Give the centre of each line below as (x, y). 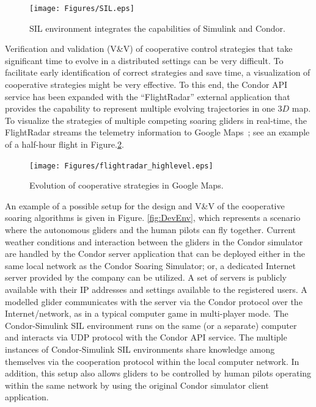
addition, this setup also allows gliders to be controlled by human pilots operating (158, 373)
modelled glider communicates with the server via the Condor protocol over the (154, 301)
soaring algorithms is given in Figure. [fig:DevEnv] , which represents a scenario (153, 218)
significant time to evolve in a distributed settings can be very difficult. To (144, 60)
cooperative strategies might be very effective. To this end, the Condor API (146, 85)
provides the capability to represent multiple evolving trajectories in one (140, 108)
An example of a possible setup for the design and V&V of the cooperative (145, 205)
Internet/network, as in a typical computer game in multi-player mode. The (147, 313)
